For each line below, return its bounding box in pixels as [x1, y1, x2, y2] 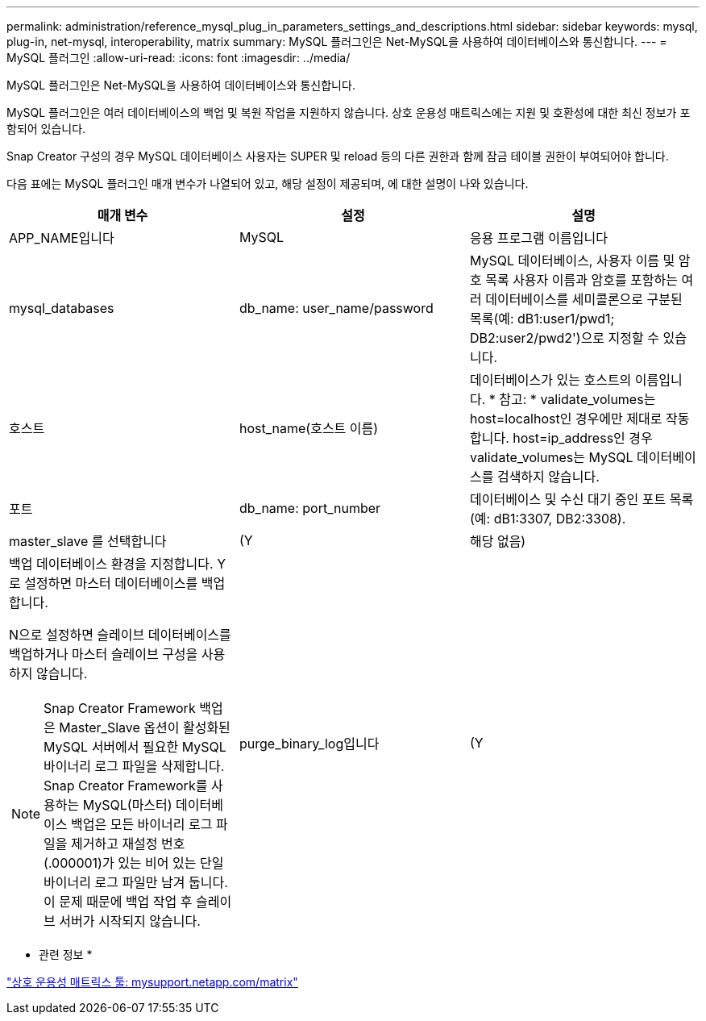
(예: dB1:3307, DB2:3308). [469, 510, 626, 527]
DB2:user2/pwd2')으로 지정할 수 [469, 330, 659, 346]
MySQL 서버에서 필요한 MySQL [44, 739, 226, 755]
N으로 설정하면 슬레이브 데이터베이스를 [9, 627, 231, 643]
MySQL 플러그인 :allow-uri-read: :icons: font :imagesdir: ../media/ [6, 51, 351, 65]
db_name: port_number [239, 500, 381, 516]
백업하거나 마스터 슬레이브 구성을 [9, 646, 198, 662]
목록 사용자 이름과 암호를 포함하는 [485, 272, 678, 288]
